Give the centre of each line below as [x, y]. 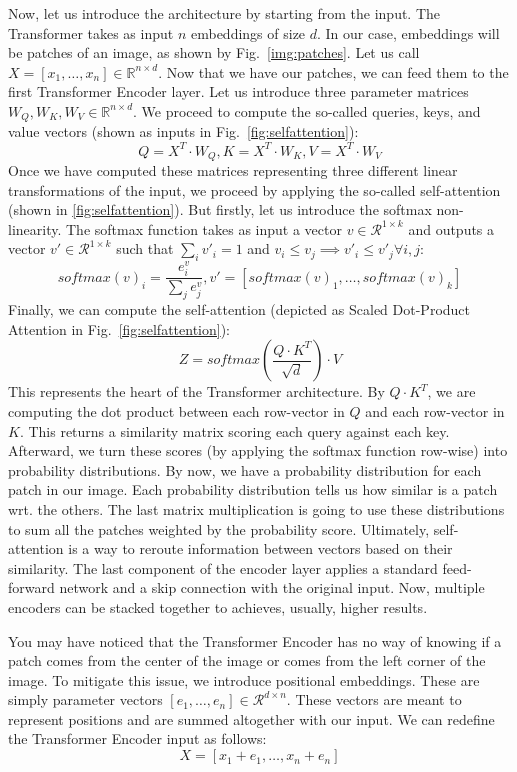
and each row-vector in [435, 410]
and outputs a [451, 228]
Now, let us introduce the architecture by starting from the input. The [224, 13]
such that [145, 248]
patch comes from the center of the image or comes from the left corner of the [247, 660]
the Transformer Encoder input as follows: [137, 738]
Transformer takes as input [91, 32]
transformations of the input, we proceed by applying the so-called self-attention [254, 189]
